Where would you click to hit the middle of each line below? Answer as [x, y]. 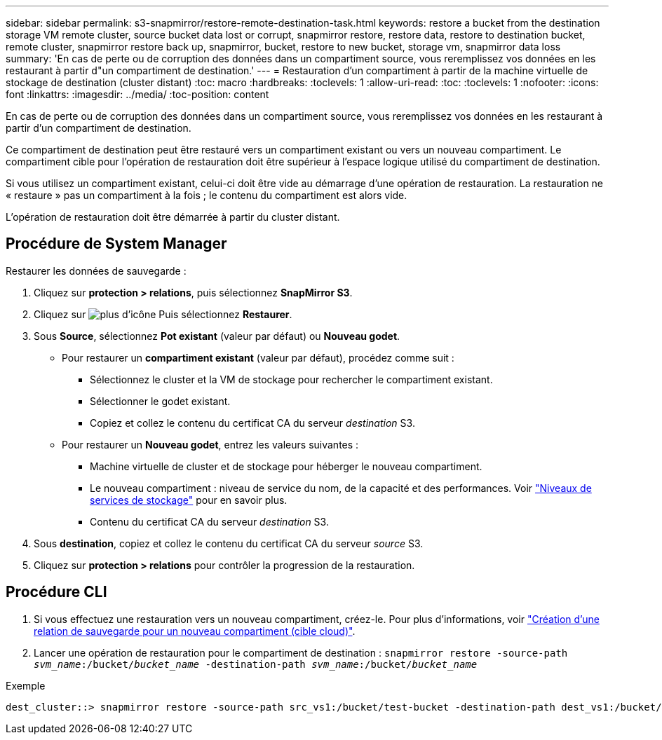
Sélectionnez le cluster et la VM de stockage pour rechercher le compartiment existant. [291, 379]
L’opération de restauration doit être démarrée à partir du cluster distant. [173, 217]
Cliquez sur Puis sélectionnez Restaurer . [163, 314]
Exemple [26, 685]
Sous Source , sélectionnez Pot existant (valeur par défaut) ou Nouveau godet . [217, 336]
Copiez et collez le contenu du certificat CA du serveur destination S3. [252, 423]
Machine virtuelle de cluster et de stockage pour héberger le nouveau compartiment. [286, 466]
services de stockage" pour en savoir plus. [189, 500]
